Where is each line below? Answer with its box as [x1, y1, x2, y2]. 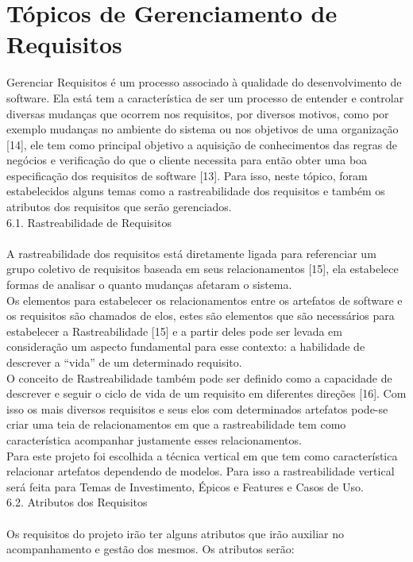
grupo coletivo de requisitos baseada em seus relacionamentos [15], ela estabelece [6, 260, 399, 277]
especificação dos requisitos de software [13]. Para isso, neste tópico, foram [6, 167, 368, 183]
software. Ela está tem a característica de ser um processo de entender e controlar [6, 89, 404, 106]
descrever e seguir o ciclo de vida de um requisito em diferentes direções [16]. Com [6, 385, 407, 402]
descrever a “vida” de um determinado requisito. [6, 354, 242, 370]
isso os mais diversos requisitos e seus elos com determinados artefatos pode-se [6, 400, 388, 417]
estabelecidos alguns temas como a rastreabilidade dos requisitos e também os [6, 183, 385, 199]
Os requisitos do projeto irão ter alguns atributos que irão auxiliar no [6, 525, 344, 541]
